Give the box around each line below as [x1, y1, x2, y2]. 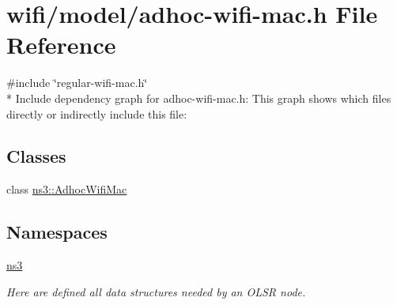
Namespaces [6, 220, 108, 244]
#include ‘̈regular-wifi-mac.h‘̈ [6, 74, 148, 91]
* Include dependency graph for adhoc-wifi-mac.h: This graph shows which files [6, 89, 391, 106]
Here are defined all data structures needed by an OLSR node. [6, 283, 306, 299]
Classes [6, 144, 66, 168]
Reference [6, 28, 116, 61]
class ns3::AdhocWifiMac [6, 181, 127, 198]
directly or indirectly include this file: [6, 105, 187, 122]
